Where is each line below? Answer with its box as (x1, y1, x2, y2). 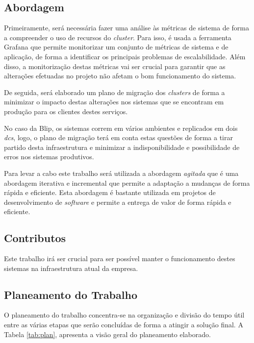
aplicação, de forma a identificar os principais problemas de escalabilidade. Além (4, 51, 246, 61)
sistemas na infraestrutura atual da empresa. (4, 263, 138, 273)
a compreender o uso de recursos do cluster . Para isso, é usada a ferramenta (4, 32, 231, 42)
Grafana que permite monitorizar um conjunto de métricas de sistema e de (4, 42, 229, 52)
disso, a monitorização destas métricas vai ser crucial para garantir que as (4, 61, 226, 71)
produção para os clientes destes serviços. (4, 106, 128, 116)
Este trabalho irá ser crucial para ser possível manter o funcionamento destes (4, 253, 235, 264)
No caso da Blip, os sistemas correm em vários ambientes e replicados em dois (4, 122, 238, 133)
